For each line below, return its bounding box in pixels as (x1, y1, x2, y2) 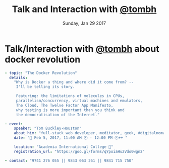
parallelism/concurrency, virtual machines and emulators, (16, 98, 143, 104)
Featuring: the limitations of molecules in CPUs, (16, 94, 125, 99)
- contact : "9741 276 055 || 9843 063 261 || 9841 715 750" (5, 158, 134, 163)
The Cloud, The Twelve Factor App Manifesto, (16, 103, 114, 108)
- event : (5, 121, 23, 126)
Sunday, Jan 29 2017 (62, 20, 106, 26)
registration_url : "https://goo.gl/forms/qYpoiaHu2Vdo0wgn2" (14, 149, 145, 154)
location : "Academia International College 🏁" (14, 144, 114, 149)
